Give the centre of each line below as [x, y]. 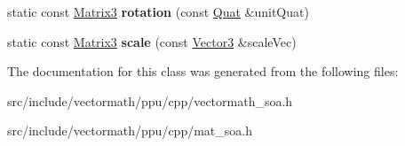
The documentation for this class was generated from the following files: [203, 71]
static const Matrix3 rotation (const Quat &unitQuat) [158, 12]
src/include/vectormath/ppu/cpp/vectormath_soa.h [150, 100]
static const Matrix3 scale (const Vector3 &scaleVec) [152, 41]
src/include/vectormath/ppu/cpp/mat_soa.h [130, 131]
